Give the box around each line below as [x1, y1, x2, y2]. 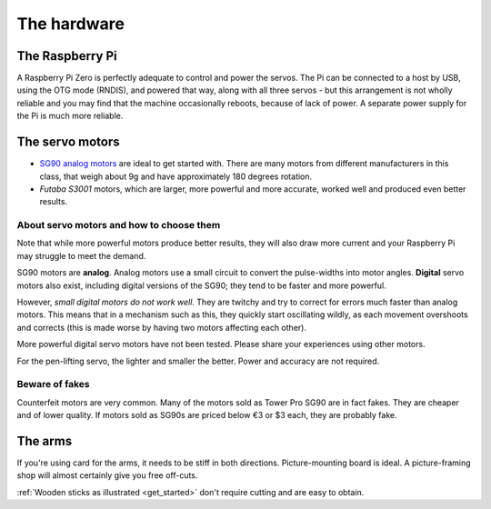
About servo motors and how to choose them [16, 219, 221, 232]
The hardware [16, 14, 125, 34]
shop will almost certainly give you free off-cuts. [16, 470, 198, 481]
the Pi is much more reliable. [16, 110, 124, 122]
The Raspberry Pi [16, 48, 117, 64]
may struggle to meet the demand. [16, 250, 146, 261]
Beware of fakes [16, 378, 90, 391]
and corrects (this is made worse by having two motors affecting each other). [16, 322, 306, 333]
